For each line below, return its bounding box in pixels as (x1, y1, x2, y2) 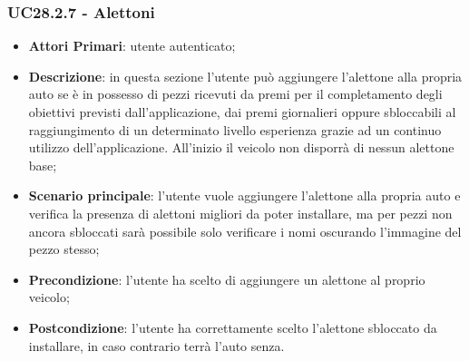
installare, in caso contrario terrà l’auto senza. (28, 336, 285, 355)
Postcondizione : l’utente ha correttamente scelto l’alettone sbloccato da (28, 317, 437, 337)
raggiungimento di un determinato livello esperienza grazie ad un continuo (28, 120, 442, 139)
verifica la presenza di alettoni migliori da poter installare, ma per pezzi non (28, 203, 453, 222)
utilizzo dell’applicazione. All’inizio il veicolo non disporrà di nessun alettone (28, 138, 454, 157)
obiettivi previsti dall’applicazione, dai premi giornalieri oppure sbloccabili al (28, 102, 456, 121)
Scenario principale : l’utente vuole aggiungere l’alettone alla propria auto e (28, 186, 461, 205)
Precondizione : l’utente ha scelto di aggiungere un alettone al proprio (28, 269, 425, 288)
